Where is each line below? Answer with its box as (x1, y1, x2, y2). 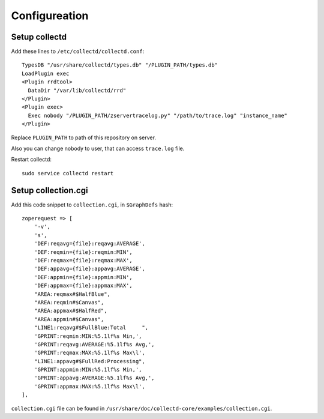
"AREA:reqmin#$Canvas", (34, 299, 104, 306)
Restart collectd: (11, 156, 52, 163)
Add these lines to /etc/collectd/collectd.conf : (11, 48, 145, 55)
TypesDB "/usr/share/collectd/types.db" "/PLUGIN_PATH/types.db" (22, 62, 218, 68)
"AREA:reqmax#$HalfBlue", (34, 291, 111, 297)
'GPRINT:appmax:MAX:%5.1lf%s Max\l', (34, 383, 145, 390)
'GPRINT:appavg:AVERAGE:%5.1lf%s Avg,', (34, 375, 155, 381)
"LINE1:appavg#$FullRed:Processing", (34, 358, 145, 364)
